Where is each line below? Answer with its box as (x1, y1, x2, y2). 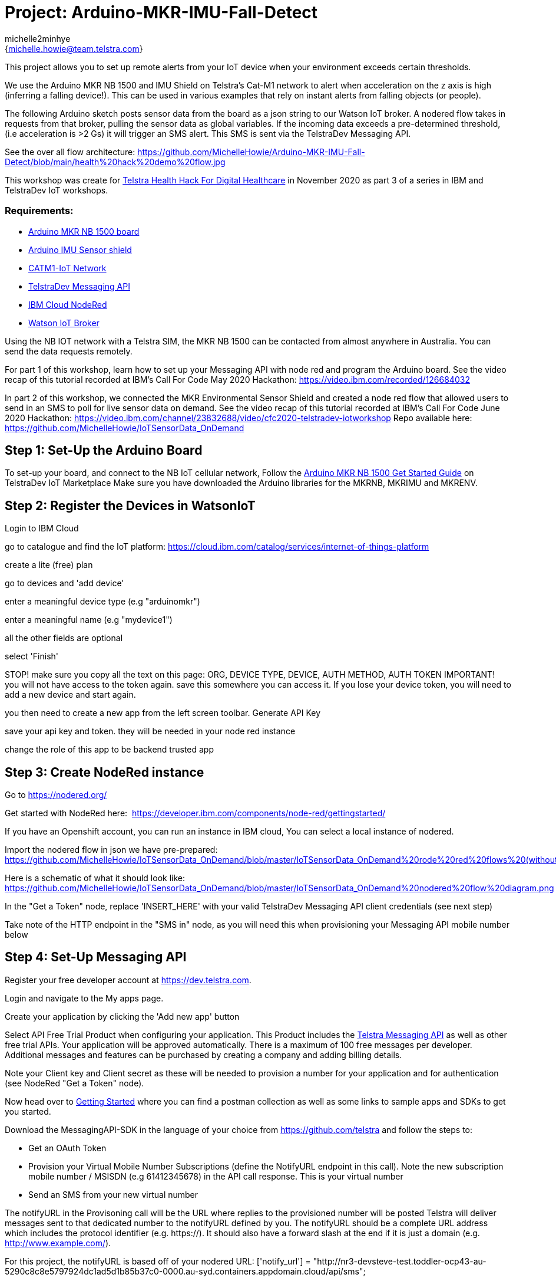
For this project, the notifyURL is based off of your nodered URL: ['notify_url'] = (5, 1256, 311, 1266)
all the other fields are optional (5, 633, 123, 643)
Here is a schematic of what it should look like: (5, 873, 186, 883)
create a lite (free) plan (5, 560, 93, 570)
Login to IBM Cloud (5, 523, 79, 534)
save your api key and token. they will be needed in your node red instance (5, 726, 296, 737)
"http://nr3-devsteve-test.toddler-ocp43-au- (313, 1256, 486, 1266)
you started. (5, 1106, 51, 1116)
